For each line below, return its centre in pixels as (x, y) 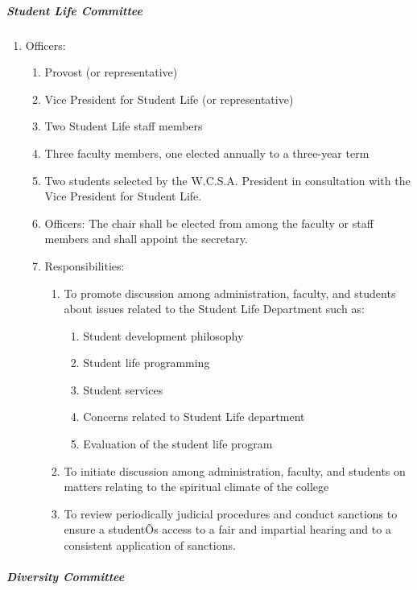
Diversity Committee (66, 577)
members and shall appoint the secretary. (146, 239)
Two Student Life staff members (124, 126)
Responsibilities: (85, 265)
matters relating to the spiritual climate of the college (196, 487)
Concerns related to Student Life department (194, 417)
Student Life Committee (74, 10)
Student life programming (147, 363)
